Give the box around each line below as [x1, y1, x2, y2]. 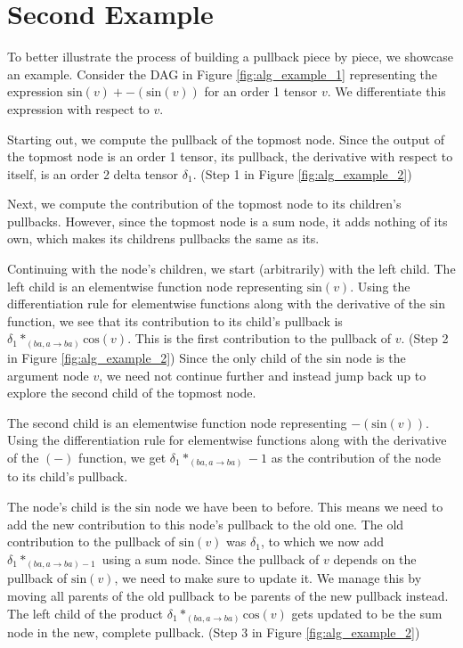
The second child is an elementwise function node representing [7, 413, 347, 431]
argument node [7, 365, 89, 384]
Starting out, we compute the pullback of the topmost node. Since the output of [7, 129, 444, 148]
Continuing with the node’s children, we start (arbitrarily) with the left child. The [7, 259, 456, 278]
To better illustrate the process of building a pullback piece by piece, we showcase [7, 47, 453, 66]
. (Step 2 [401, 329, 449, 348]
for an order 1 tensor [204, 82, 318, 101]
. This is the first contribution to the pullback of [127, 329, 392, 348]
